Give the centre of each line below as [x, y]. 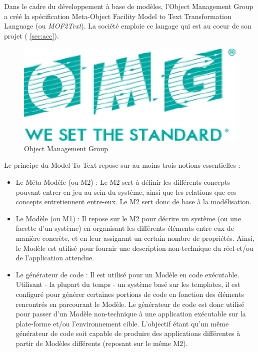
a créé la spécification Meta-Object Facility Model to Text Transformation [118, 16]
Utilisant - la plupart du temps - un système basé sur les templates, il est [128, 284]
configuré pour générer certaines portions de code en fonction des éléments [130, 294]
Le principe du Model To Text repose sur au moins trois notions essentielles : [122, 165]
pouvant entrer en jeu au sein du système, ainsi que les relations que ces [126, 192]
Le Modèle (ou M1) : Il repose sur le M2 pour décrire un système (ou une [128, 218]
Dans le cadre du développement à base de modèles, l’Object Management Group [129, 6]
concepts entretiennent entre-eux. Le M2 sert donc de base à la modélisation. [133, 202]
